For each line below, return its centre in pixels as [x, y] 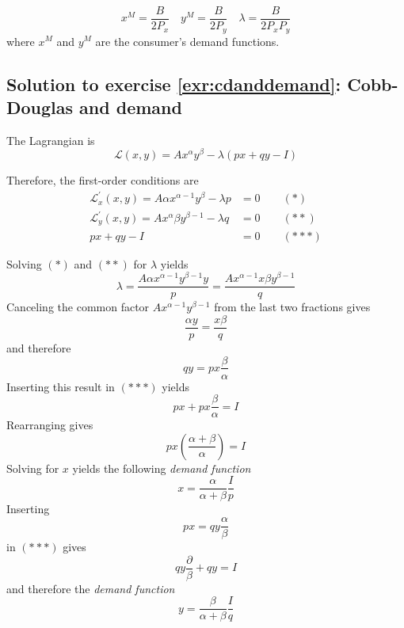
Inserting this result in [61, 386]
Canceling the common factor [78, 307]
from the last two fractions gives [292, 307]
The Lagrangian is [51, 140]
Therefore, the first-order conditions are [103, 180]
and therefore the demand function [91, 588]
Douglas [40, 107]
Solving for [33, 468]
